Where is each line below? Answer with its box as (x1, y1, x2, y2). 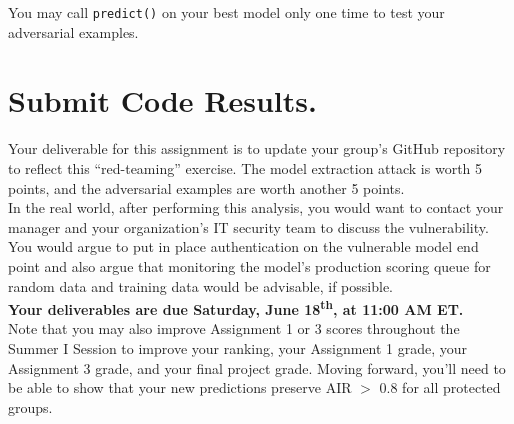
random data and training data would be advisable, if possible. (8, 275, 393, 296)
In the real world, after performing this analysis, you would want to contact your (8, 197, 504, 218)
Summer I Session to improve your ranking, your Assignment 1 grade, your (8, 337, 468, 358)
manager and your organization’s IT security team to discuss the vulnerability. (8, 216, 489, 237)
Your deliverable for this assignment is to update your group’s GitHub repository (8, 138, 506, 159)
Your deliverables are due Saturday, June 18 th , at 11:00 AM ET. (8, 296, 464, 319)
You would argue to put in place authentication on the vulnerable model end (8, 236, 479, 257)
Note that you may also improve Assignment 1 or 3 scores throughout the (8, 318, 460, 339)
